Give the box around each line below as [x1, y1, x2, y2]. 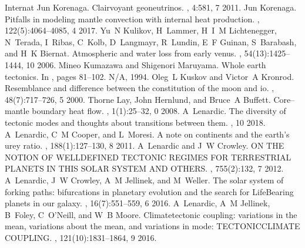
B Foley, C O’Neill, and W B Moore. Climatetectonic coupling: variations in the [5, 208, 297, 220]
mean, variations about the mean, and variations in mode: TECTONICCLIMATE [5, 220, 300, 232]
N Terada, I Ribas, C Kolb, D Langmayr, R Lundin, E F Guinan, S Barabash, [5, 35, 297, 48]
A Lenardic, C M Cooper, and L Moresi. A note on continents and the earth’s [5, 128, 290, 140]
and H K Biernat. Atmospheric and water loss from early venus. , [5, 47, 242, 59]
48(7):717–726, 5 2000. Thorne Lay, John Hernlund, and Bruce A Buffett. [5, 93, 271, 105]
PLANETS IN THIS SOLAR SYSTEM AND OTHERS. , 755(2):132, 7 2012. [5, 162, 284, 175]
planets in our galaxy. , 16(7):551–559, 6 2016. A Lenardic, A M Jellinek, [5, 197, 270, 209]
